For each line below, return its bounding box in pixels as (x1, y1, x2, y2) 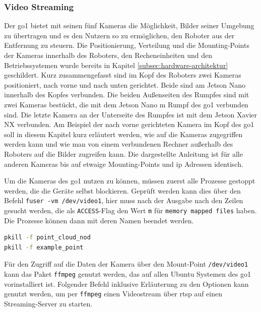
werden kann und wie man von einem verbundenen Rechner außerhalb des (4, 139, 233, 149)
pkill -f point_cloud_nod (4, 234, 91, 241)
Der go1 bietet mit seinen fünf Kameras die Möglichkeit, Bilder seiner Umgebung (4, 20, 254, 31)
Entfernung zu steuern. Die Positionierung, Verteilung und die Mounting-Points (4, 40, 249, 50)
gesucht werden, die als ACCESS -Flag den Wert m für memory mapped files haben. (4, 205, 257, 215)
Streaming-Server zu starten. (4, 298, 93, 308)
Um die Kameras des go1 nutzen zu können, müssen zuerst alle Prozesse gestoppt (4, 175, 255, 186)
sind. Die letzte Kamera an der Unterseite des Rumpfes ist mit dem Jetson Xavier (4, 109, 257, 119)
